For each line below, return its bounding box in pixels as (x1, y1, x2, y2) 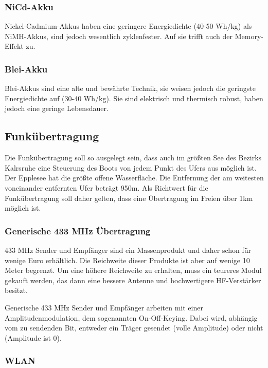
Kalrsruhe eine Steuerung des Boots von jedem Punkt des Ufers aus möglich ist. (5, 162, 257, 173)
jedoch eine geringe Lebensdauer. (5, 103, 109, 114)
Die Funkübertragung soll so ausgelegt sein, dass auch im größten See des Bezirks (5, 152, 262, 163)
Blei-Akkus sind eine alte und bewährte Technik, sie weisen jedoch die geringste (5, 83, 256, 94)
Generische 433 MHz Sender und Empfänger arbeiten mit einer (5, 302, 203, 312)
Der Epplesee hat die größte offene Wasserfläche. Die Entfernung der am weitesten (5, 172, 264, 183)
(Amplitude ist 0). (5, 332, 62, 343)
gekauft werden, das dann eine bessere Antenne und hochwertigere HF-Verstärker (5, 274, 261, 285)
